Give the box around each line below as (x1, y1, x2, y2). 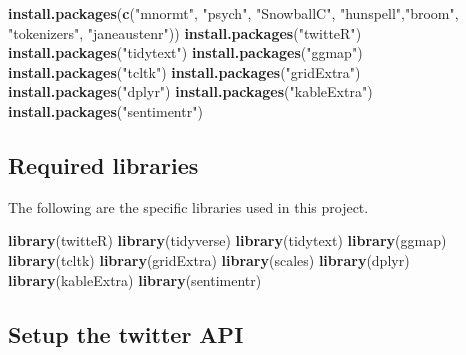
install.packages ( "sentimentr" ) (8, 100, 203, 121)
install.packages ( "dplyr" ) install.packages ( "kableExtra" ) (8, 81, 373, 102)
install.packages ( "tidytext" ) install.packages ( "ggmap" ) (8, 42, 363, 63)
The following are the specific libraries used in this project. (8, 196, 369, 217)
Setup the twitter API (8, 318, 244, 349)
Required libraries (8, 149, 199, 180)
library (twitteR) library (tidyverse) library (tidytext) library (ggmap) (8, 230, 447, 251)
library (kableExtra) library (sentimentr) (8, 269, 262, 290)
